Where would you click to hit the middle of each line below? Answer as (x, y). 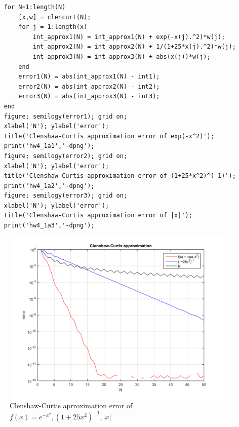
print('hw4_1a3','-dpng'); (49, 226)
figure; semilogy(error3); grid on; (66, 196)
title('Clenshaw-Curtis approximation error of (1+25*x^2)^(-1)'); (120, 176)
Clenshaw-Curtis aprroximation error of (71, 405)
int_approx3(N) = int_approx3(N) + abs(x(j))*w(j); (122, 56)
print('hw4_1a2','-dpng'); (49, 186)
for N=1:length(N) (35, 7)
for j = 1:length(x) (53, 27)
